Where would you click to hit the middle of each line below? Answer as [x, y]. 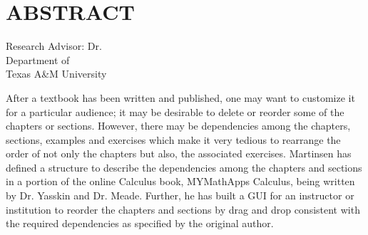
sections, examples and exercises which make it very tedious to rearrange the [173, 139]
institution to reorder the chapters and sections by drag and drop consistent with [183, 209]
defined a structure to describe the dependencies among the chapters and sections [184, 167]
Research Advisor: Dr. [54, 46]
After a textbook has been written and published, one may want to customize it [180, 97]
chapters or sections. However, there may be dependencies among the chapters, [178, 126]
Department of [38, 59]
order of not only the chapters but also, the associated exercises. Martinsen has [179, 153]
